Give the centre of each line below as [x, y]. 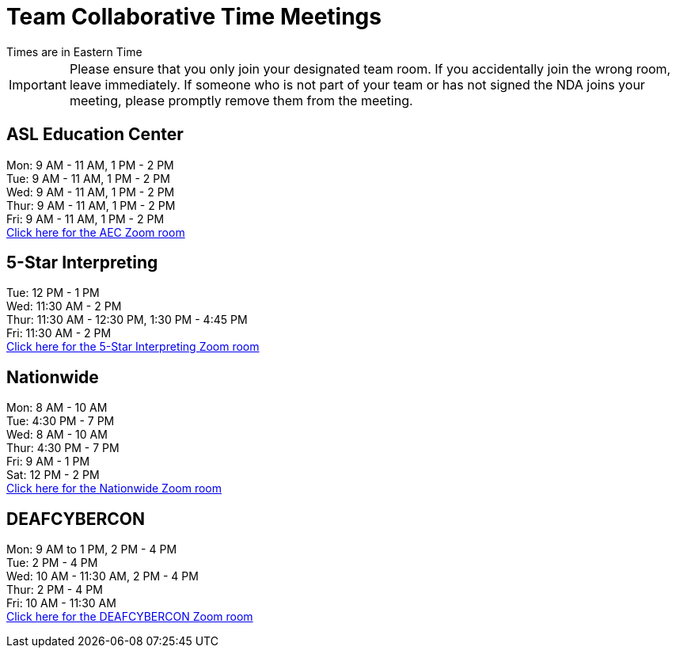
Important [38, 84]
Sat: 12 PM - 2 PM [53, 475]
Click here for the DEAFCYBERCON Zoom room [130, 617]
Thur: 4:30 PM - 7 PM [63, 448]
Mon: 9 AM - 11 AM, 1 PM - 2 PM [90, 165]
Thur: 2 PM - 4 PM [55, 590]
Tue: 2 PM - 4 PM [52, 563]
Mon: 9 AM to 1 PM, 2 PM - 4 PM [92, 549]
